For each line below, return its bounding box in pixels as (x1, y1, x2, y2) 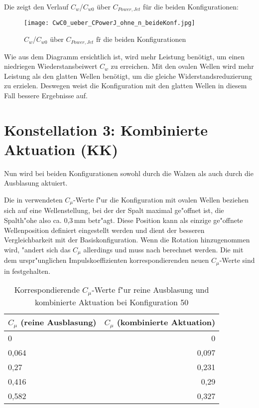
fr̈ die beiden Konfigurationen (96, 34, 186, 44)
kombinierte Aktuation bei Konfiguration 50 (35, 296, 189, 308)
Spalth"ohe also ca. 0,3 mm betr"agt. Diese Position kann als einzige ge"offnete (4, 215, 243, 225)
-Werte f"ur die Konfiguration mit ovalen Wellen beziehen (73, 195, 249, 205)
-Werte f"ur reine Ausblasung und (92, 284, 209, 296)
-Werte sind (219, 255, 255, 265)
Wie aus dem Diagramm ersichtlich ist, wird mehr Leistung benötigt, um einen (4, 51, 245, 61)
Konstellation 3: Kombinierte (4, 119, 208, 140)
